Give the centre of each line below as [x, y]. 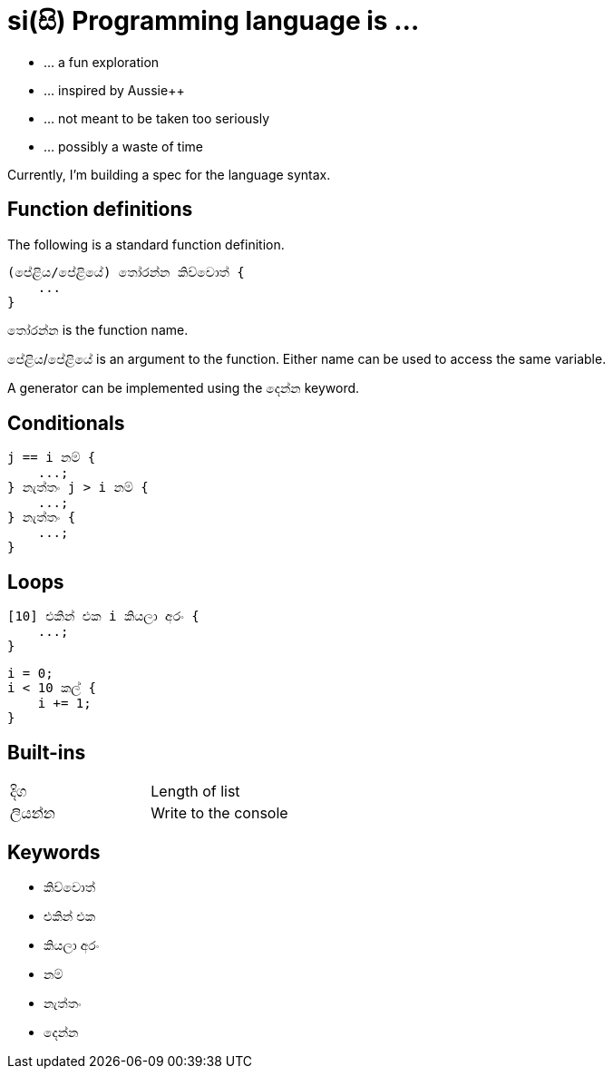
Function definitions [100, 210]
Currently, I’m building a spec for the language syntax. [169, 174]
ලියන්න [33, 813]
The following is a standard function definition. [146, 244]
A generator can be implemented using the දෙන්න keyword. [184, 387]
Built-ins [47, 752]
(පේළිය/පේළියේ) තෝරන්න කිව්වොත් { [126, 272]
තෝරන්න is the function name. [98, 329]
